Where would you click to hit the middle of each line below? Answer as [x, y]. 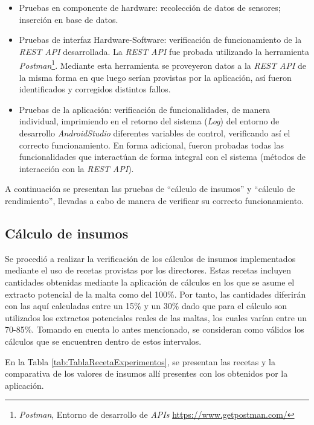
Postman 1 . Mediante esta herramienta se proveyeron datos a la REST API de [163, 65]
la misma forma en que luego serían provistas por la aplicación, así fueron [155, 77]
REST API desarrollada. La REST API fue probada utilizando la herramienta [164, 51]
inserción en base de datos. [69, 19]
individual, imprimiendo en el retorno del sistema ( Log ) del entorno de [149, 121]
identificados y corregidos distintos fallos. [95, 89]
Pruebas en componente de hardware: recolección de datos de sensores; [150, 7]
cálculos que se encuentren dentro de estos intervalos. [103, 341]
